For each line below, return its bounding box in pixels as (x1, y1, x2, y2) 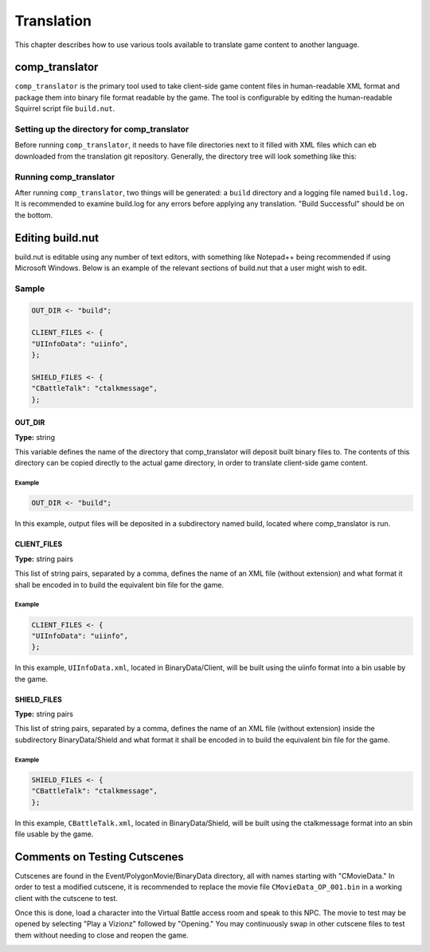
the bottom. (14, 210, 53, 219)
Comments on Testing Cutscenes (14, 850, 184, 863)
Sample (14, 283, 45, 294)
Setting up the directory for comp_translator (14, 124, 190, 135)
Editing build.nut (14, 231, 100, 245)
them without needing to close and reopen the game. (14, 930, 189, 940)
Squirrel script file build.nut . (14, 104, 115, 113)
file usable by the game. (14, 829, 94, 839)
